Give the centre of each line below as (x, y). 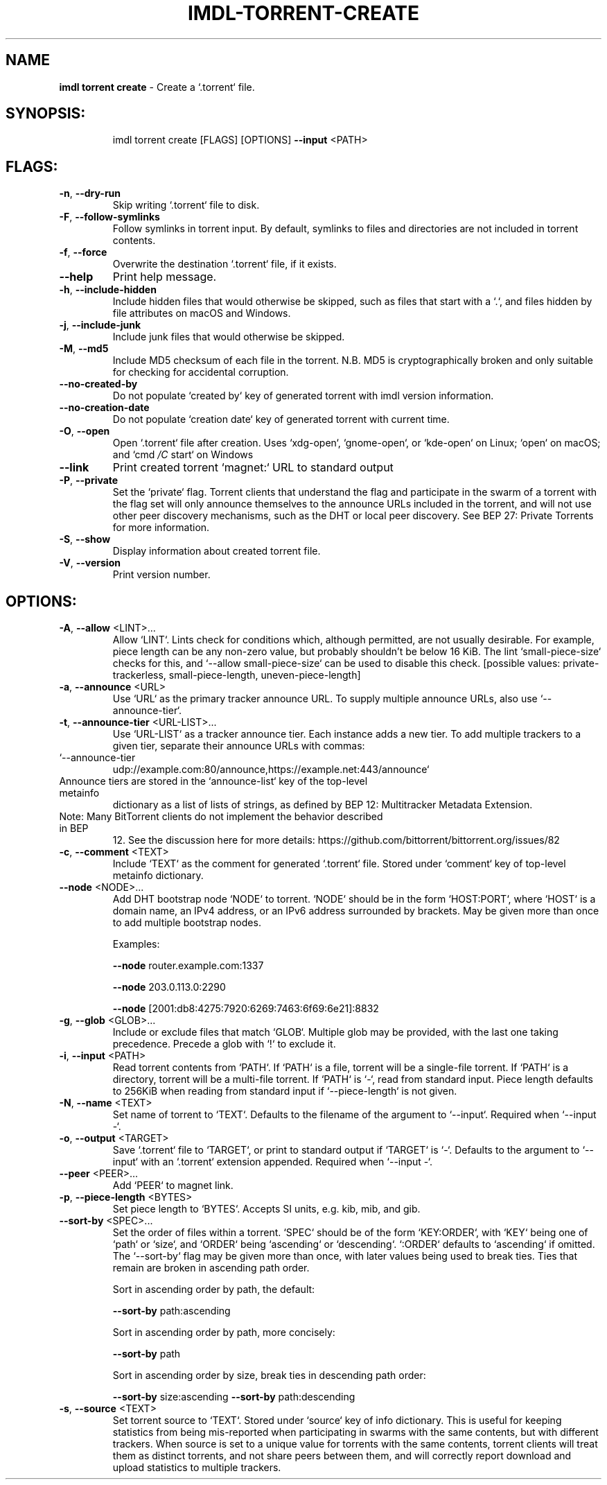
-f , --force (83, 252)
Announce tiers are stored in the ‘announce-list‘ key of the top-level (213, 781)
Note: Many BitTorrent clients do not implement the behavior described (221, 817)
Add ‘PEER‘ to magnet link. (173, 1186)
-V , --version (90, 563)
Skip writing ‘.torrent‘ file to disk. (186, 205)
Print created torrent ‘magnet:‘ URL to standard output (253, 468)
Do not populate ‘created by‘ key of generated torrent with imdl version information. (303, 396)
